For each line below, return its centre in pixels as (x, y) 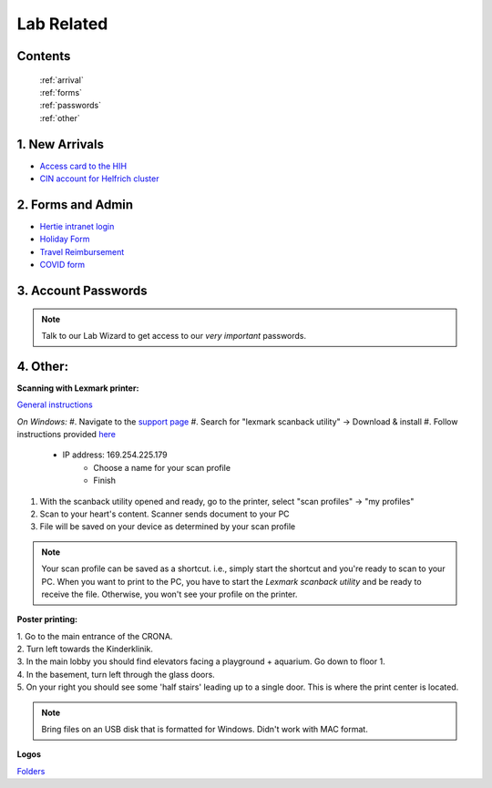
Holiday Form (65, 239)
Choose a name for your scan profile (162, 467)
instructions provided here (67, 434)
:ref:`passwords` (71, 106)
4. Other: (42, 366)
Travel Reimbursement (82, 251)
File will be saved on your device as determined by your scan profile (168, 527)
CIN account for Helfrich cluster (99, 179)
